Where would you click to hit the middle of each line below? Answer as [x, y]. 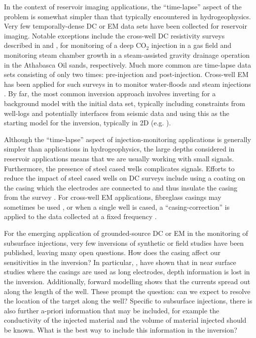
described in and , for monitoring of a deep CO [75, 45]
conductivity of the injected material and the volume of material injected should [125, 320]
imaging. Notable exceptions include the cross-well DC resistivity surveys [114, 35]
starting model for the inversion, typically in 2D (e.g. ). [88, 123]
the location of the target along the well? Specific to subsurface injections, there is [128, 301]
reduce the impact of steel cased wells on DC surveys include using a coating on [125, 178]
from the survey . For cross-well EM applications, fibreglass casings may [113, 197]
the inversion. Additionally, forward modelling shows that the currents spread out [127, 282]
